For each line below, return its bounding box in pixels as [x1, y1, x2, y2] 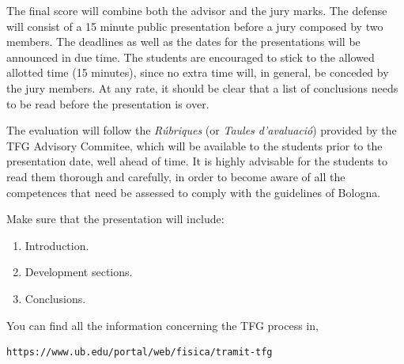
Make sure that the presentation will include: [6, 210, 225, 227]
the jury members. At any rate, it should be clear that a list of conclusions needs [6, 79, 398, 96]
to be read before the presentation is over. [6, 95, 210, 112]
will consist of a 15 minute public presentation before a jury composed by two [6, 17, 383, 34]
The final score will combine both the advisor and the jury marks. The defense [6, 2, 387, 18]
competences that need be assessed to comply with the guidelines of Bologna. [6, 184, 381, 200]
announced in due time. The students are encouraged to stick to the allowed [6, 48, 375, 65]
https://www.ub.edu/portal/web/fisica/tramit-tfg [6, 347, 273, 358]
